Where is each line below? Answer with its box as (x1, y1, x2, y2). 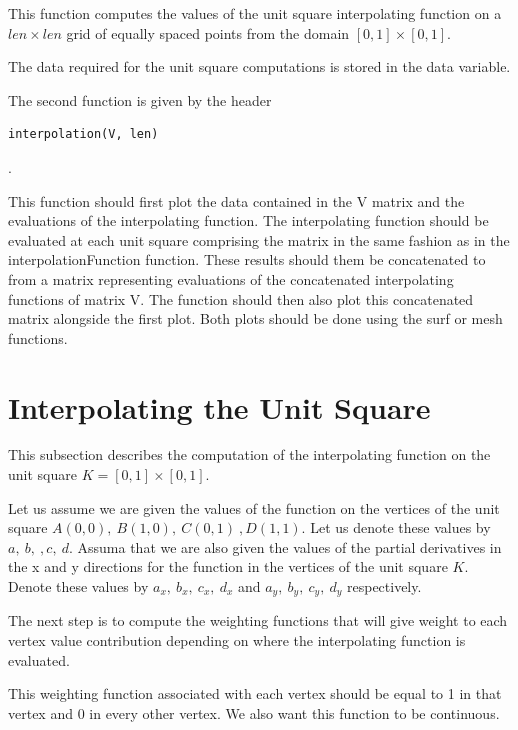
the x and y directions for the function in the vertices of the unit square (8, 556, 448, 577)
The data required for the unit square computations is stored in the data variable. (8, 56, 511, 77)
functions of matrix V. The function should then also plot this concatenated (8, 288, 474, 309)
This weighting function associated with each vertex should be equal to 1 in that (8, 683, 502, 704)
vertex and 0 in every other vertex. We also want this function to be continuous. (8, 702, 500, 723)
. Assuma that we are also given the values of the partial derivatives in (68, 536, 502, 557)
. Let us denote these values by (301, 517, 491, 538)
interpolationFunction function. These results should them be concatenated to (8, 249, 486, 270)
